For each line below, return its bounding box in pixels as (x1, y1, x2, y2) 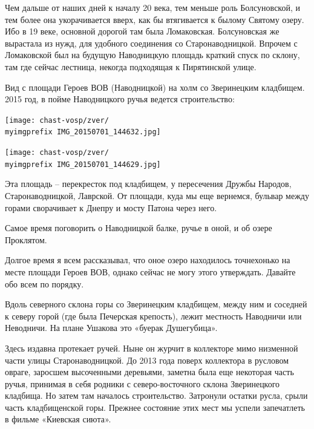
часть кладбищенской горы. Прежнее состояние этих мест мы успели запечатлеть (5, 401, 305, 413)
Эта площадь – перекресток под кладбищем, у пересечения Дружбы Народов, (5, 177, 292, 190)
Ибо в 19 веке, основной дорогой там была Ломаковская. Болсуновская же (5, 25, 280, 38)
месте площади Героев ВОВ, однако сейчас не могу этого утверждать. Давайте (5, 265, 296, 278)
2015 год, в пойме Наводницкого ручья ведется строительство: (5, 93, 235, 105)
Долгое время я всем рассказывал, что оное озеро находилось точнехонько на (5, 254, 290, 266)
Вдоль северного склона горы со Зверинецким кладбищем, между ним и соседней (5, 298, 307, 310)
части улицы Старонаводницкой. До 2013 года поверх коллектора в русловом (5, 353, 289, 366)
